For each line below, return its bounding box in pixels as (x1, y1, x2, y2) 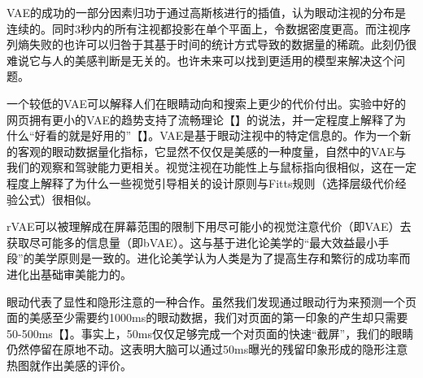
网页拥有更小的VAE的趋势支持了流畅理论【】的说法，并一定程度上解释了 (7, 111, 395, 128)
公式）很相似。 (17, 190, 98, 207)
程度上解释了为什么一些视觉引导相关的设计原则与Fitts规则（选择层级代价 (7, 174, 395, 191)
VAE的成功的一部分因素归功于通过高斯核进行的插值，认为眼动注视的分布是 (7, 4, 406, 20)
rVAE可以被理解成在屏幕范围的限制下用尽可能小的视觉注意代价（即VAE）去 (7, 218, 412, 235)
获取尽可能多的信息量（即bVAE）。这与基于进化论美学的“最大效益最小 (7, 233, 378, 250)
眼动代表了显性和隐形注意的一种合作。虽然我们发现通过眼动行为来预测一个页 (7, 293, 416, 310)
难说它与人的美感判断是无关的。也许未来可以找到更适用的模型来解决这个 (7, 51, 394, 68)
